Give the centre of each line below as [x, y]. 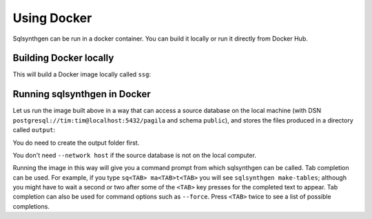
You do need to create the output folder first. [76, 143]
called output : [34, 130]
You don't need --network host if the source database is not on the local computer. [134, 155]
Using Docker [52, 18]
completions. [31, 206]
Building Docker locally [63, 58]
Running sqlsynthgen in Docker [82, 94]
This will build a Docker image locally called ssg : [82, 74]
